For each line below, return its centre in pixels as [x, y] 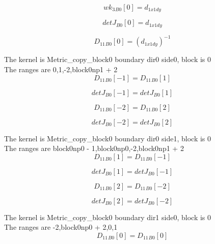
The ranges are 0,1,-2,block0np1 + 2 [61, 69]
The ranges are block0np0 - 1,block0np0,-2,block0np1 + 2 [94, 148]
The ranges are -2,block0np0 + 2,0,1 [61, 227]
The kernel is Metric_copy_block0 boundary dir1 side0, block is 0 [108, 217]
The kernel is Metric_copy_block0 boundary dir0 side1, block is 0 [108, 138]
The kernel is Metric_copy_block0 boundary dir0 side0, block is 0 [108, 59]
